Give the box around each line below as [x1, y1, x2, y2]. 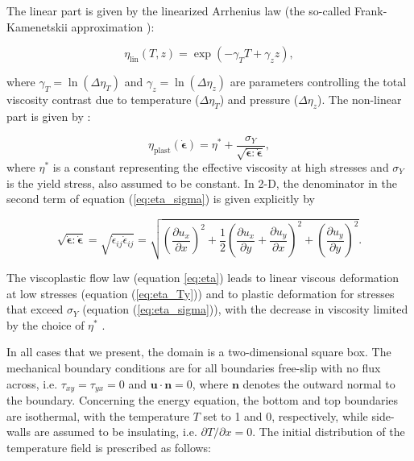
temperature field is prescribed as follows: [6, 438, 212, 455]
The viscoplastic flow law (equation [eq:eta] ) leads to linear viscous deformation [6, 268, 399, 285]
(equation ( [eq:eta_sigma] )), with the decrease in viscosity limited [82, 301, 408, 318]
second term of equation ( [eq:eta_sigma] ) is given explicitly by [6, 190, 315, 207]
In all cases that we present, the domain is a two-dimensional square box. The [6, 343, 391, 360]
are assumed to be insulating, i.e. [34, 423, 197, 440]
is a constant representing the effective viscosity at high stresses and [52, 159, 389, 176]
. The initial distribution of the [252, 423, 405, 440]
